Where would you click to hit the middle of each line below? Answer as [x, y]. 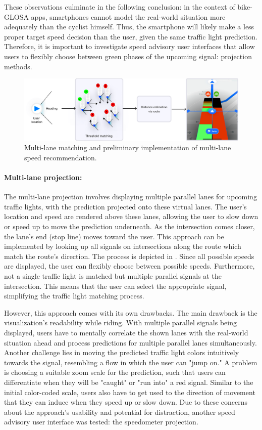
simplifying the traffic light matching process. [74, 296]
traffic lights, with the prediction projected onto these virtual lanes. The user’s [125, 206]
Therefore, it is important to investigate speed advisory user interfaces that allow [129, 46]
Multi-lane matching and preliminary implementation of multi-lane [128, 147]
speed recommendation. [61, 157]
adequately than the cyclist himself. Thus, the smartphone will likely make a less [129, 27]
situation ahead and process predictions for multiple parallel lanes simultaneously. [130, 342]
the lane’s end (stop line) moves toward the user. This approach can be [114, 236]
